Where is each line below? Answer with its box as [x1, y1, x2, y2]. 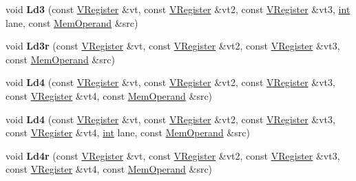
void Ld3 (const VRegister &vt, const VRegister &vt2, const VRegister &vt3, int [6, 2, 350, 16]
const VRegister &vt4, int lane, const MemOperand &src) [6, 125, 250, 140]
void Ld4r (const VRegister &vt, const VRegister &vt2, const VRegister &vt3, [6, 148, 340, 162]
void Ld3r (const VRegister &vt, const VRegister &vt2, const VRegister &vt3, [6, 39, 340, 53]
